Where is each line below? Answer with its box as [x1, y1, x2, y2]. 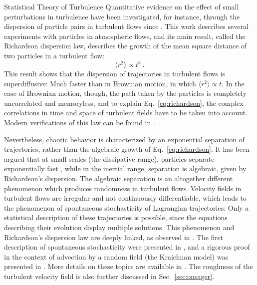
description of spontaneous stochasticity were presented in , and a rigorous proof [4, 242, 250, 252]
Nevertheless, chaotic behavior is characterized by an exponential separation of [4, 134, 245, 144]
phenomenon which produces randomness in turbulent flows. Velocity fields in [4, 183, 242, 193]
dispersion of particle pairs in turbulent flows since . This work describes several [4, 21, 249, 31]
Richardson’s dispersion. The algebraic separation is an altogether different [4, 173, 233, 183]
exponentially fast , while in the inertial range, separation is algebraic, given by [4, 163, 247, 174]
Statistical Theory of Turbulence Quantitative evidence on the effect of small [4, 1, 239, 11]
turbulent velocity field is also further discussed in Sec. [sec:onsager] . [4, 271, 215, 281]
